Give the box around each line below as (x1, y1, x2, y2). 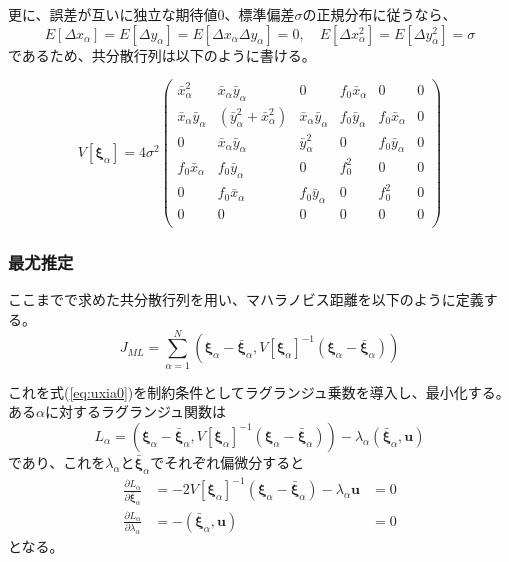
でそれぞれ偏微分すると (150, 451, 305, 472)
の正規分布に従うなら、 (302, 4, 457, 24)
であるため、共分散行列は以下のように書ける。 (8, 44, 316, 65)
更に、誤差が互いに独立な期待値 (8, 4, 218, 24)
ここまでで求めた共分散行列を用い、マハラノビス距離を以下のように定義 (8, 289, 484, 310)
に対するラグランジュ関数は (44, 401, 226, 422)
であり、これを (8, 451, 106, 472)
